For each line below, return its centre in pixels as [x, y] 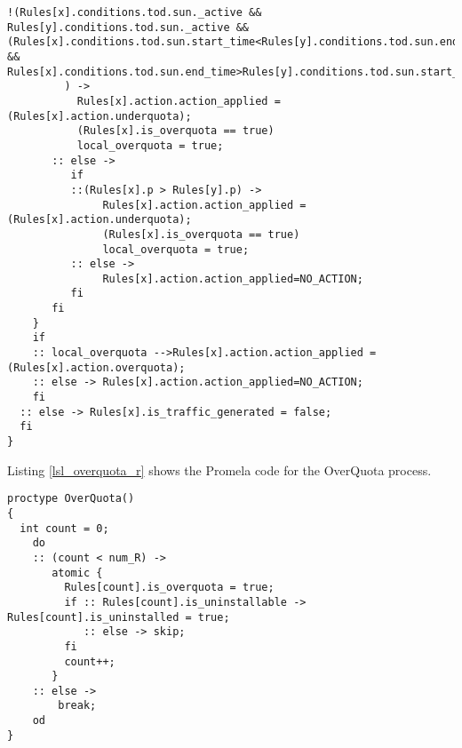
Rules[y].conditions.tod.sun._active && [128, 27]
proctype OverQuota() [71, 499]
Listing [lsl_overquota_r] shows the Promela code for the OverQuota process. [219, 469]
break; [77, 706]
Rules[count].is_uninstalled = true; [119, 617]
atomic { [77, 573]
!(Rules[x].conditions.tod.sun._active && [135, 12]
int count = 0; [64, 528]
